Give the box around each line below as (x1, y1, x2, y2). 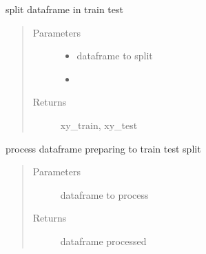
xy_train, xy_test (60, 117, 138, 132)
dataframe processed (60, 233, 147, 248)
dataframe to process (60, 187, 149, 202)
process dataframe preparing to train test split (6, 141, 201, 155)
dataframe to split (76, 48, 153, 63)
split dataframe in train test (6, 2, 123, 16)
